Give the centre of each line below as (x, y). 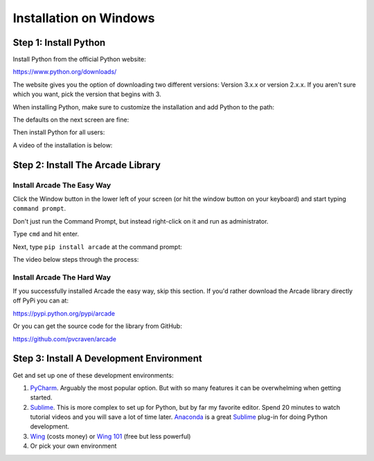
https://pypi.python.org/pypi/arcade (64, 313)
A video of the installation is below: (63, 145)
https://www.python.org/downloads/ (65, 72)
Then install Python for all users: (59, 132)
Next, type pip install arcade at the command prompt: (98, 246)
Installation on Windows (84, 18)
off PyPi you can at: (41, 300)
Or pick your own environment (73, 446)
